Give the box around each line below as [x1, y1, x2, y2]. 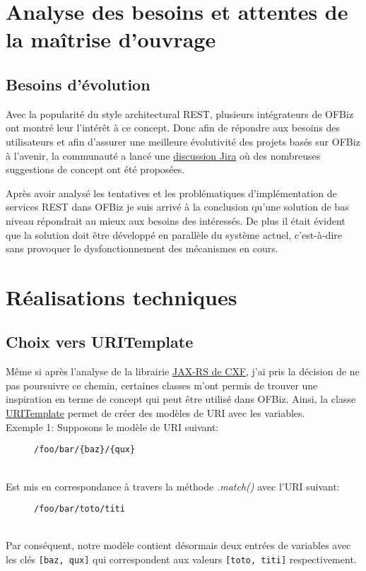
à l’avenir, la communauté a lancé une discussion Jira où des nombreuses [6, 148, 321, 163]
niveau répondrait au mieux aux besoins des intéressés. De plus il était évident [6, 213, 346, 228]
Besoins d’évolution [6, 73, 150, 95]
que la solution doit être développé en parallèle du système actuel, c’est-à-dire [6, 227, 342, 242]
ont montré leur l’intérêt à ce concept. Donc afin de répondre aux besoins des [6, 120, 341, 135]
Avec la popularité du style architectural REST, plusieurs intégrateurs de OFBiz [6, 106, 354, 121]
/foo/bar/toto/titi [34, 504, 125, 514]
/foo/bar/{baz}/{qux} [34, 445, 136, 455]
